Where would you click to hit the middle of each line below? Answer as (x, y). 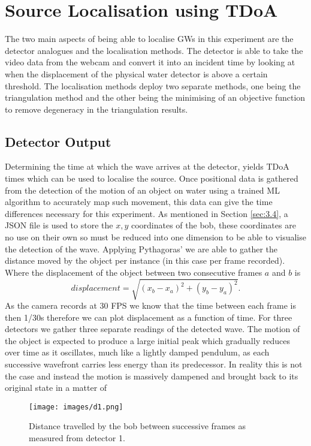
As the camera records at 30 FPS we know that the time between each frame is (151, 305)
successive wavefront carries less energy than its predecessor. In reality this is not (154, 364)
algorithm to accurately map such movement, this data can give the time (139, 202)
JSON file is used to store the (59, 225)
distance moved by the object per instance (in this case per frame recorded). (145, 260)
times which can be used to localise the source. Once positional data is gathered (152, 178)
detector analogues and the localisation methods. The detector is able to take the (154, 50)
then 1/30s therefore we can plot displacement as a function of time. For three (149, 317)
